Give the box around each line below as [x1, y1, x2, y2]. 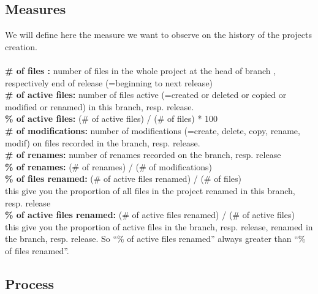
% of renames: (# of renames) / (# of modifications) [5, 160, 213, 173]
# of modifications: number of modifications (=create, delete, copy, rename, [5, 124, 300, 137]
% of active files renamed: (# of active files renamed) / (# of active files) [5, 208, 295, 221]
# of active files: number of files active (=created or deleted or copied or [5, 88, 287, 101]
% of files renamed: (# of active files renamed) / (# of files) [5, 172, 241, 185]
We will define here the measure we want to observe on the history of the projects [5, 28, 312, 41]
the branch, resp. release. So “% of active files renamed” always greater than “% [5, 232, 306, 245]
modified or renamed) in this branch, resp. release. [5, 100, 194, 113]
